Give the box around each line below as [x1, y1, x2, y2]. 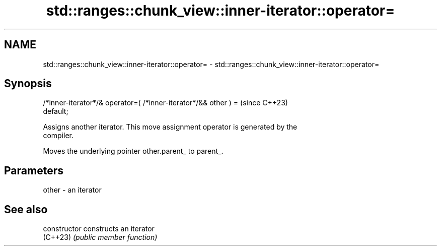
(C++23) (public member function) [43, 233, 158, 242]
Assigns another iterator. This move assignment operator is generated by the [43, 122, 298, 132]
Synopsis [4, 77, 52, 90]
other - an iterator [43, 185, 102, 195]
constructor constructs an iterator [43, 224, 155, 233]
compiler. [43, 131, 73, 140]
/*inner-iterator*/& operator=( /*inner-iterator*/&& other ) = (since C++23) [43, 98, 288, 107]
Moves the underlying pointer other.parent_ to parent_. [43, 147, 224, 156]
